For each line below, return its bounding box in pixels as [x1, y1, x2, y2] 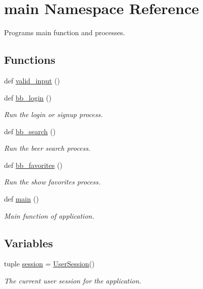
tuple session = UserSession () [4, 258, 95, 269]
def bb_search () [4, 126, 56, 136]
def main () [4, 194, 39, 204]
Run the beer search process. [4, 143, 91, 153]
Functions [4, 52, 55, 67]
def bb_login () [4, 92, 52, 103]
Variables [4, 235, 53, 250]
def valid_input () [4, 75, 60, 85]
